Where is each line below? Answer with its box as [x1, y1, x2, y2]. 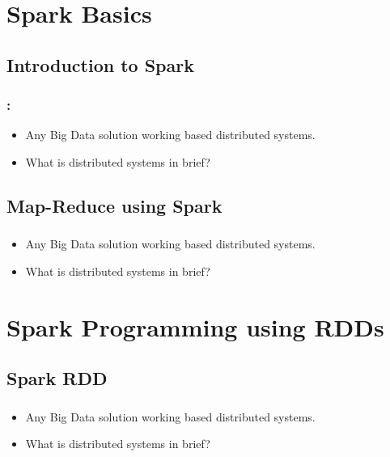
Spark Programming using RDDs [6, 310, 384, 343]
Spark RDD [6, 366, 108, 391]
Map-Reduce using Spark [6, 193, 223, 218]
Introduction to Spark [6, 52, 194, 77]
